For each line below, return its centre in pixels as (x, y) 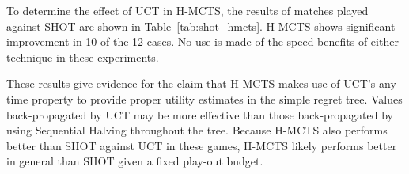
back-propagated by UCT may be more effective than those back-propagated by (200, 114)
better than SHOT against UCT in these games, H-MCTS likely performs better (202, 145)
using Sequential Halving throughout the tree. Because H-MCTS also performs (197, 130)
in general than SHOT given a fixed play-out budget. (135, 161)
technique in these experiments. (83, 57)
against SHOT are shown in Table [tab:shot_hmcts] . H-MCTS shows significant (201, 26)
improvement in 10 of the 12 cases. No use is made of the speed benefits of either (203, 42)
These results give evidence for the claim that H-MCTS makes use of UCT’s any (201, 83)
